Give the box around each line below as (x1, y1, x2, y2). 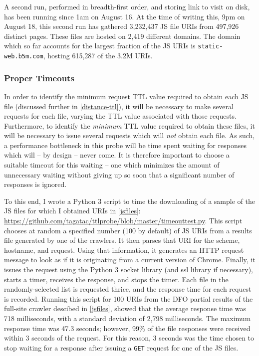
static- (198, 43, 223, 50)
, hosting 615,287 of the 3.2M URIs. (43, 50, 153, 61)
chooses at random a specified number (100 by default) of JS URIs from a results (4, 225, 252, 235)
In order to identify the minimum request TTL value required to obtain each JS (4, 91, 249, 101)
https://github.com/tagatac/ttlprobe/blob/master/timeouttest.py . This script (4, 215, 243, 226)
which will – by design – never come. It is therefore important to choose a (4, 150, 230, 160)
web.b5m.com (4, 53, 43, 60)
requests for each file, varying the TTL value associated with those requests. (4, 111, 237, 121)
